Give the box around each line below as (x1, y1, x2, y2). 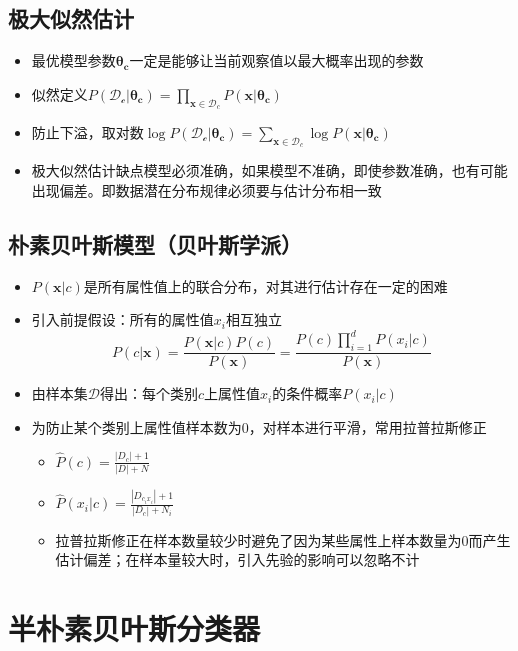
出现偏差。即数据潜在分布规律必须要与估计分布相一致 (31, 179, 382, 200)
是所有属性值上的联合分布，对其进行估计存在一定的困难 (83, 275, 448, 296)
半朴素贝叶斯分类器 (8, 607, 261, 648)
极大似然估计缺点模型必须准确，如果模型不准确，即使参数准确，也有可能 (31, 160, 508, 181)
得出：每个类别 (100, 383, 198, 404)
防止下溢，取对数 (31, 122, 144, 142)
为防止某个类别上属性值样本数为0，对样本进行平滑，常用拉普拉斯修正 (31, 416, 487, 437)
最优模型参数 (31, 50, 116, 71)
